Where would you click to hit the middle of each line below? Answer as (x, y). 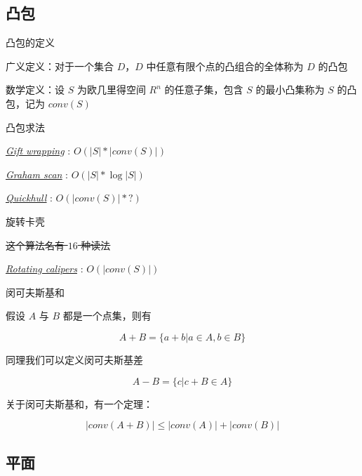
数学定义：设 (35, 90)
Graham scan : (37, 174)
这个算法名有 (35, 245)
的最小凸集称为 (290, 90)
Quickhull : (29, 198)
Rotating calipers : (45, 269)
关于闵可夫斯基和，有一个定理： (79, 403)
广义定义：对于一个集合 (60, 66)
